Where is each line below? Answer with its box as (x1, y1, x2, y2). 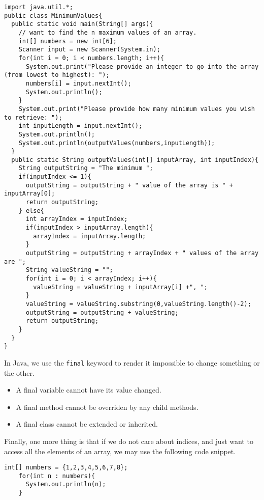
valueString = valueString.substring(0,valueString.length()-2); (25, 300, 251, 308)
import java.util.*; (4, 4, 74, 11)
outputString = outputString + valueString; (25, 309, 179, 316)
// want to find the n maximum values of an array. (18, 29, 197, 36)
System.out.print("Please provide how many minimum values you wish (18, 105, 255, 113)
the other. (4, 367, 35, 378)
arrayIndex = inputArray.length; (33, 232, 146, 240)
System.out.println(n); (25, 481, 106, 488)
